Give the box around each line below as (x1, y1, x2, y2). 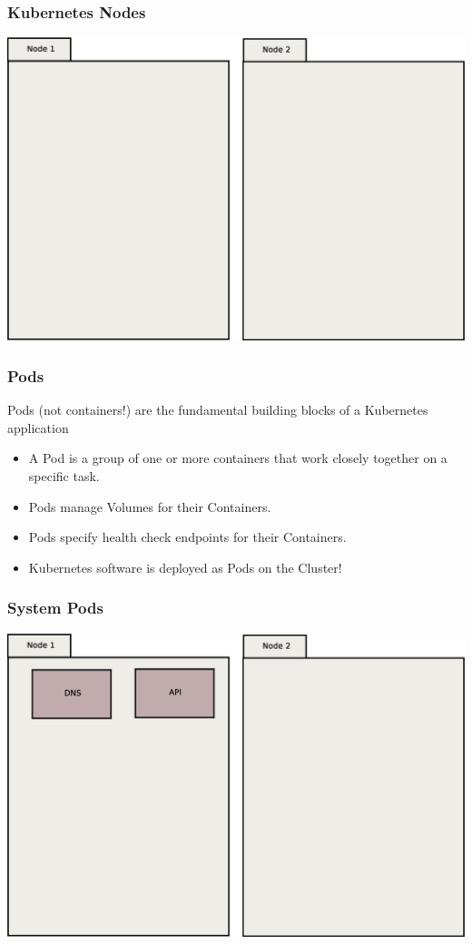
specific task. (28, 467, 100, 485)
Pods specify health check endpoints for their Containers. (28, 527, 347, 546)
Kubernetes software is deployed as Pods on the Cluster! (28, 557, 342, 576)
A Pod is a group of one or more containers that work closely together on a (28, 448, 447, 467)
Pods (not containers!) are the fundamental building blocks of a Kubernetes (7, 400, 428, 419)
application (7, 418, 69, 437)
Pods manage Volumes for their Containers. (28, 497, 271, 516)
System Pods (7, 596, 103, 619)
